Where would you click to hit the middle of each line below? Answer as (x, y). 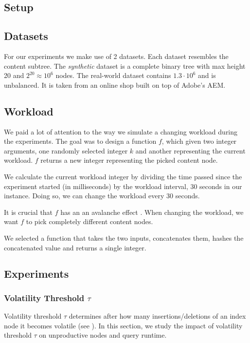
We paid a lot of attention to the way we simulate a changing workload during (121, 131)
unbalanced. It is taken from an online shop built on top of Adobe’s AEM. (115, 85)
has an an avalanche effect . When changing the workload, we (152, 212)
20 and (14, 75)
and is (207, 75)
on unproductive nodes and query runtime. (103, 335)
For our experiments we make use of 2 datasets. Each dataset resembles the (116, 56)
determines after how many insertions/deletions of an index (157, 316)
